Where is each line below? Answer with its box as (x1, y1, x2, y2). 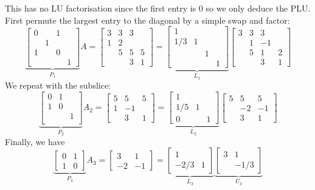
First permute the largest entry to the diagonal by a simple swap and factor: (5, 13, 290, 26)
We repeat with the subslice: (5, 79, 111, 92)
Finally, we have (5, 135, 65, 148)
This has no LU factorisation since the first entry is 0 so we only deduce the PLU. (5, 2, 311, 14)
